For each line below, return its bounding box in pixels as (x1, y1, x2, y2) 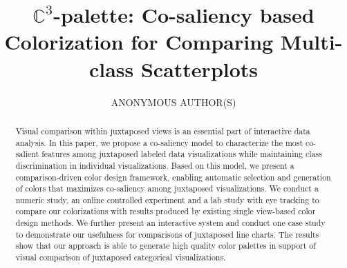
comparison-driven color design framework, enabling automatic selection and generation (15, 171, 331, 183)
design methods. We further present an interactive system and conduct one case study (15, 217, 326, 229)
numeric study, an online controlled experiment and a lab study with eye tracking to (15, 194, 319, 205)
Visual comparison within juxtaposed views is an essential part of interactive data (15, 125, 310, 136)
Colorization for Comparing (4, 28, 274, 56)
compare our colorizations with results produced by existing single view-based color (15, 205, 316, 217)
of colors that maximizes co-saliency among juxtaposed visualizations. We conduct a (15, 183, 319, 194)
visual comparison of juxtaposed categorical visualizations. (15, 251, 226, 263)
